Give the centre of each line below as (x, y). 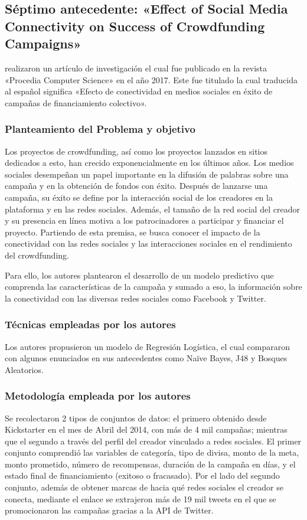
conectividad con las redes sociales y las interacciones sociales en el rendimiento (148, 243)
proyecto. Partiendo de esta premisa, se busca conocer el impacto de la (133, 232)
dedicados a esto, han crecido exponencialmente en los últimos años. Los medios (149, 163)
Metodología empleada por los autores (98, 396)
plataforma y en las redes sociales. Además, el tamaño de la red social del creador (152, 209)
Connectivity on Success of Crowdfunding (135, 26)
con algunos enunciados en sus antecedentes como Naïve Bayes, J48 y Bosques (146, 358)
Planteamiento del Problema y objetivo (100, 129)
